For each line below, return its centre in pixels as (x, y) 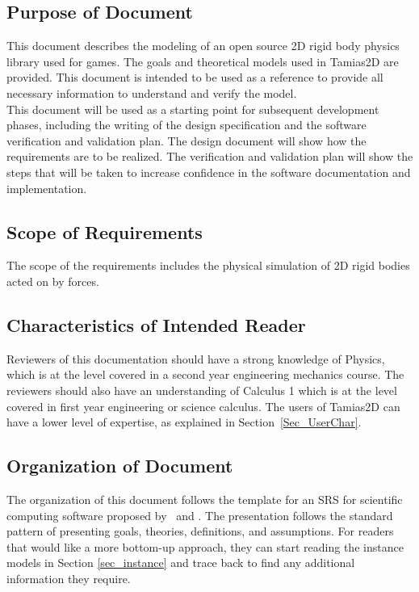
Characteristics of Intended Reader (156, 324)
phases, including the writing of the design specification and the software (186, 125)
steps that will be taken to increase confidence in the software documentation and (209, 172)
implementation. (47, 188)
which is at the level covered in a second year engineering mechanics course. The (205, 374)
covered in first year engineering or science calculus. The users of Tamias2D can (203, 406)
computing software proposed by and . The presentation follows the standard (200, 515)
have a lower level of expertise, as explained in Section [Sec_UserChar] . (184, 422)
